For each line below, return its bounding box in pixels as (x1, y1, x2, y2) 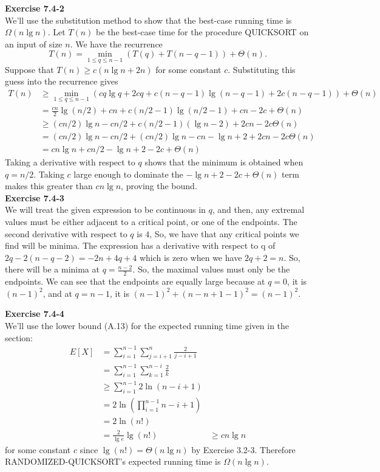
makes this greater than (5, 179, 93, 192)
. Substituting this (228, 63, 296, 75)
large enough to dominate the (73, 167, 183, 180)
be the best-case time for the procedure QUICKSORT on (96, 26, 309, 38)
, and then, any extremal (212, 203, 305, 216)
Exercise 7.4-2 (5, 2, 64, 14)
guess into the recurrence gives (5, 75, 118, 88)
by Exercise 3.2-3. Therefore (191, 443, 296, 456)
